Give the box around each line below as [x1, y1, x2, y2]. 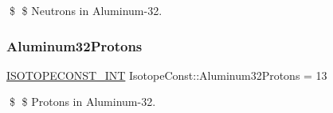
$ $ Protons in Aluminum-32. [9, 93, 156, 110]
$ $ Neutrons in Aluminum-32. [9, 2, 163, 18]
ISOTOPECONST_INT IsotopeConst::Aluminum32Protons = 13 [6, 66, 327, 83]
